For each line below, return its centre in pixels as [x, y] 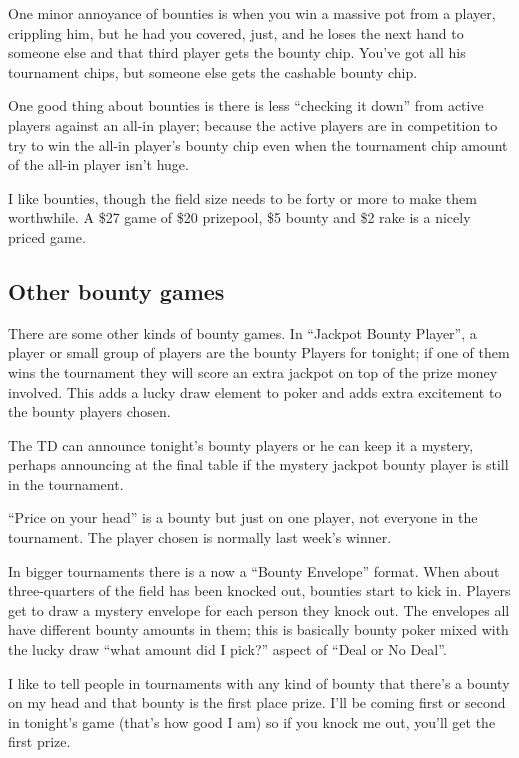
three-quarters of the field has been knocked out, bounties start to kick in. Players [259, 590]
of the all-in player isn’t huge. [98, 164]
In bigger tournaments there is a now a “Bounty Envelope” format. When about [254, 570]
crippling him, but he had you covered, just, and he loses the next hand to [236, 32]
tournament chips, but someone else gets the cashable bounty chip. [213, 71]
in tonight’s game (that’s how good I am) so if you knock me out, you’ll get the [252, 721]
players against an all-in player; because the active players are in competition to [253, 124]
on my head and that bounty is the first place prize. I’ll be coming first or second [257, 702]
